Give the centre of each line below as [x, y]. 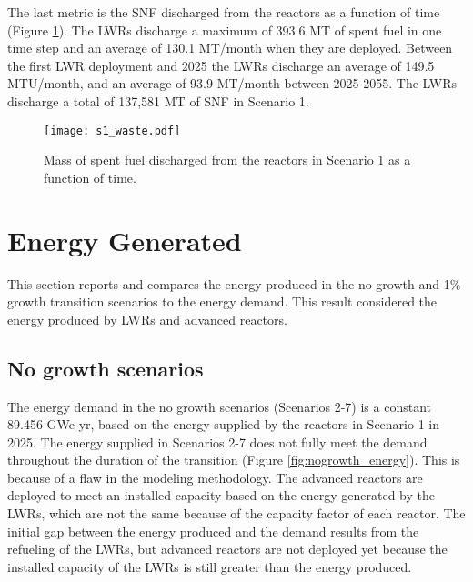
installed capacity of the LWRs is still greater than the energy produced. [210, 566]
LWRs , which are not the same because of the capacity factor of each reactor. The [236, 513]
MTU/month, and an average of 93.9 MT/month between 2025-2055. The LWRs [232, 83]
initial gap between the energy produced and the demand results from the [213, 531]
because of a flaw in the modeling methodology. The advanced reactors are [215, 477]
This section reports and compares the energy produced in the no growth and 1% [234, 283]
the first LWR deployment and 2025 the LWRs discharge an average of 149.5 [221, 65]
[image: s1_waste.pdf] [112, 130]
